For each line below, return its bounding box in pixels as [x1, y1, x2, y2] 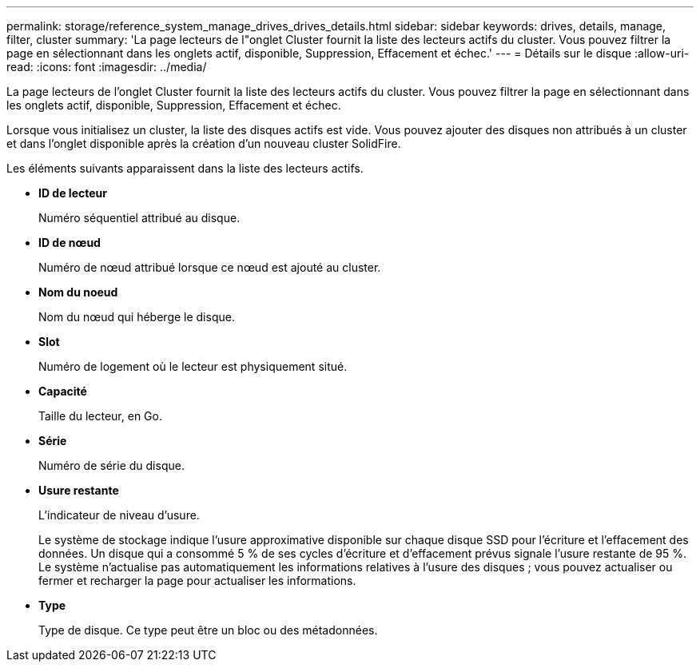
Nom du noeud [38, 285, 118, 299]
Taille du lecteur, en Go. [38, 409, 162, 423]
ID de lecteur [38, 186, 107, 200]
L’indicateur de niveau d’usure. [38, 508, 200, 522]
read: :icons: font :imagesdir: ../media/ [6, 60, 207, 74]
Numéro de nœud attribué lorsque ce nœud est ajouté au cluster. [38, 260, 381, 274]
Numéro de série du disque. [38, 459, 185, 472]
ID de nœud [38, 236, 101, 249]
